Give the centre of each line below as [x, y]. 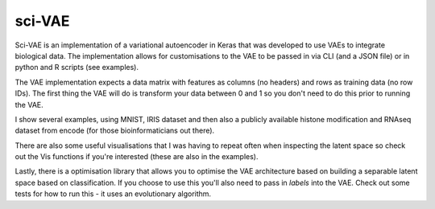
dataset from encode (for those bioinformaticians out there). [115, 131]
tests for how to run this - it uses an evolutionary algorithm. [113, 194]
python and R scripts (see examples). [77, 68]
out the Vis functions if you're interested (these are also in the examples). [137, 157]
